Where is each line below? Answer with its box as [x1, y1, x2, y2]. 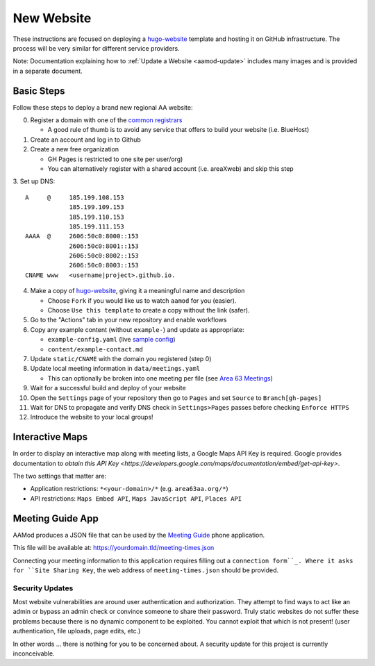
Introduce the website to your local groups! [30, 413, 153, 422]
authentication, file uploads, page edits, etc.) [12, 627, 141, 635]
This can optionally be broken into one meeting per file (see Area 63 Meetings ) [47, 374, 274, 382]
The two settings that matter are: [12, 472, 107, 481]
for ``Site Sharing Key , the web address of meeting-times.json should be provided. [12, 566, 279, 574]
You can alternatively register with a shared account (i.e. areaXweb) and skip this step [47, 164, 294, 173]
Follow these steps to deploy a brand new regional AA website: [12, 103, 193, 111]
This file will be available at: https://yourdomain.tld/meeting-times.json [12, 544, 215, 552]
